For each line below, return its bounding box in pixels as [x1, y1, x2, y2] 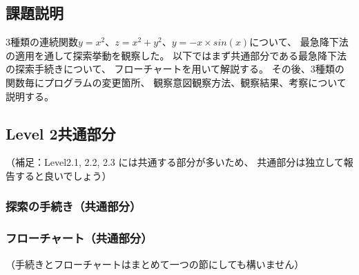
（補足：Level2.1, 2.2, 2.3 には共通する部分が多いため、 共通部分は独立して [6, 155, 344, 169]
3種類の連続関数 [6, 35, 78, 49]
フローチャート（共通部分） [6, 229, 153, 247]
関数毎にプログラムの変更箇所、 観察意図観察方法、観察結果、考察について [6, 75, 347, 89]
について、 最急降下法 [249, 35, 349, 49]
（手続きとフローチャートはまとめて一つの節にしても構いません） [6, 256, 304, 271]
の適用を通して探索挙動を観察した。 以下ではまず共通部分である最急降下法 [6, 48, 347, 62]
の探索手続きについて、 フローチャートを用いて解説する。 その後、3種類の [6, 61, 345, 76]
